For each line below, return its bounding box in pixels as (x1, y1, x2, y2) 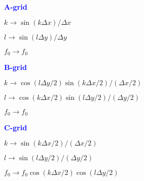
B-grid (4, 62, 27, 73)
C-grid (4, 122, 27, 133)
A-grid (4, 2, 27, 12)
